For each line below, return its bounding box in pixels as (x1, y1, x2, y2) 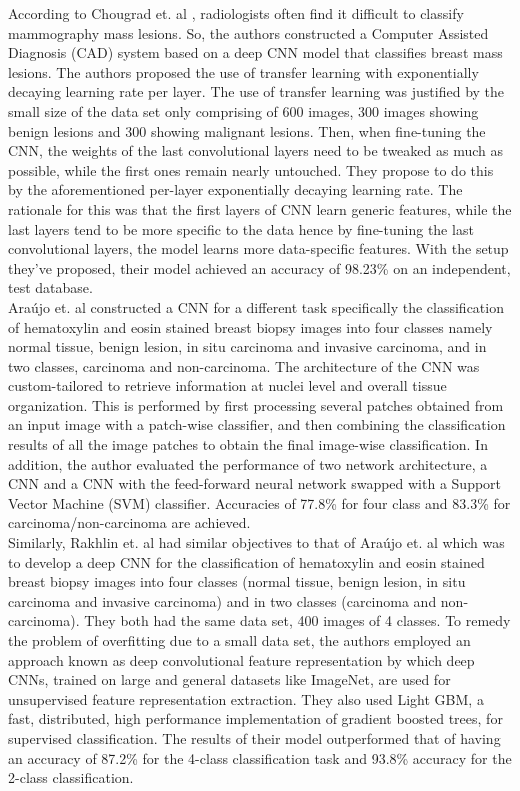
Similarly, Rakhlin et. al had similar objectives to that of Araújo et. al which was (8, 532, 505, 553)
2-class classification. (8, 767, 134, 788)
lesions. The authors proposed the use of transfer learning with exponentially (8, 61, 479, 82)
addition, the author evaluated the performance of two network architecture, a (8, 453, 488, 474)
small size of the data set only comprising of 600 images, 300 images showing (8, 100, 479, 121)
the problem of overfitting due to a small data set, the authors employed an (8, 630, 471, 650)
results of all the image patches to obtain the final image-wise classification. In (8, 434, 488, 455)
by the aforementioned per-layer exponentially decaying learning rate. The (8, 179, 463, 200)
